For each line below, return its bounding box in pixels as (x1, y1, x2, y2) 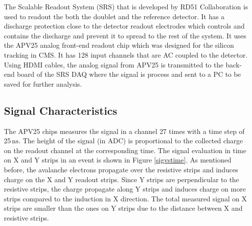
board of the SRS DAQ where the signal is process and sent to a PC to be (17, 69, 241, 79)
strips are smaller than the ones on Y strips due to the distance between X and (4, 203, 243, 213)
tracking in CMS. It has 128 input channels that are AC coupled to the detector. (4, 49, 248, 60)
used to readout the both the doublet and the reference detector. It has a (4, 11, 224, 21)
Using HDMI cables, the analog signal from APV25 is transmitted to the (4, 59, 223, 69)
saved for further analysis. (4, 78, 82, 89)
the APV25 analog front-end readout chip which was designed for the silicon (4, 40, 234, 50)
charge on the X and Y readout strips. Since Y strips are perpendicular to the (4, 174, 239, 184)
